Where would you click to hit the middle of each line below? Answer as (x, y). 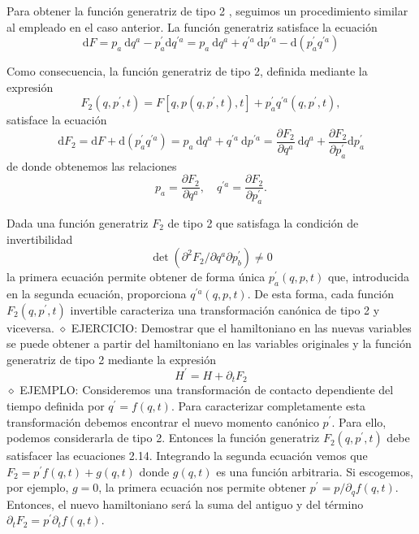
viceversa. (30, 327)
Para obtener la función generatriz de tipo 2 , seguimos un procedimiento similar (207, 11)
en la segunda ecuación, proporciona (97, 294)
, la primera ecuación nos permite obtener (203, 487)
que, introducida (368, 277)
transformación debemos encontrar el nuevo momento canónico (163, 421)
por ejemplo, (38, 487)
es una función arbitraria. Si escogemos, (315, 471)
